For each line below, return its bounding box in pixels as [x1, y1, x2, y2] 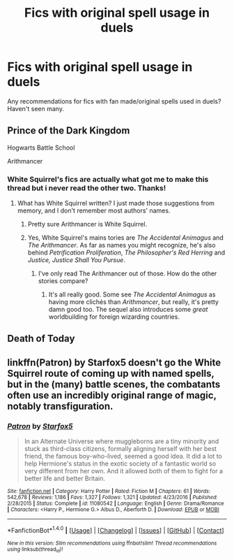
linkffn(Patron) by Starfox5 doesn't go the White [7, 357, 221, 368]
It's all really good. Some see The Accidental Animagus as [48, 290, 216, 299]
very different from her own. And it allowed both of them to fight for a [24, 467, 224, 475]
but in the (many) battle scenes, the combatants [7, 378, 221, 390]
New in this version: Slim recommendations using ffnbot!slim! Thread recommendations [7, 540, 217, 547]
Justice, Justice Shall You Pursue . [27, 256, 125, 264]
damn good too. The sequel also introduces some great [48, 306, 208, 314]
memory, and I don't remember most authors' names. [17, 206, 171, 215]
